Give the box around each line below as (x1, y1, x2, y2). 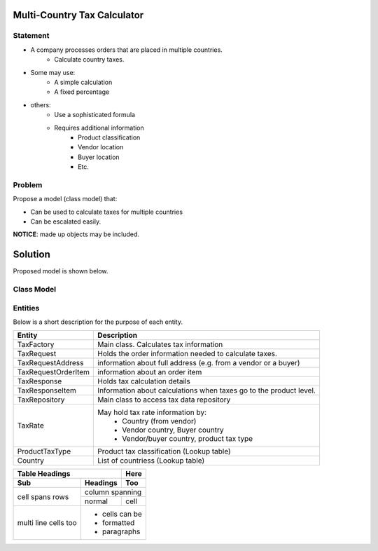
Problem (13, 179, 43, 189)
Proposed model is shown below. (13, 267, 108, 275)
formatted (101, 518, 135, 528)
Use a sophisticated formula (54, 111, 136, 119)
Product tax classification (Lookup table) (97, 447, 231, 456)
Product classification (78, 133, 141, 142)
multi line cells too (17, 518, 77, 528)
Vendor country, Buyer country (122, 425, 224, 435)
